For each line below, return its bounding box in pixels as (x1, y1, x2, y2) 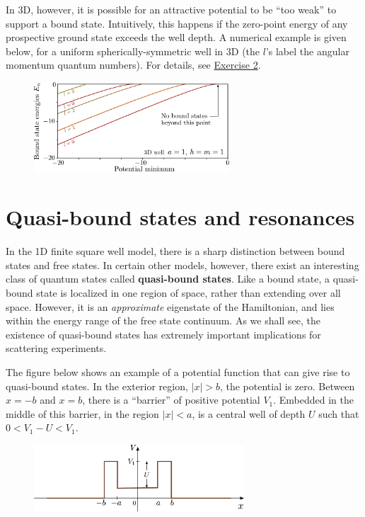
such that (318, 406, 359, 421)
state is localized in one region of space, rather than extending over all (36, 285, 341, 300)
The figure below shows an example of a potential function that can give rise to (6, 365, 350, 380)
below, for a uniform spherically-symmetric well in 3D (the (6, 43, 260, 58)
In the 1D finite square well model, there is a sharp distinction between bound (6, 244, 345, 258)
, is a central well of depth (192, 406, 306, 421)
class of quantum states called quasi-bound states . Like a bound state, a (6, 271, 330, 286)
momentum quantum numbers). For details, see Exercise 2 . (6, 57, 261, 72)
